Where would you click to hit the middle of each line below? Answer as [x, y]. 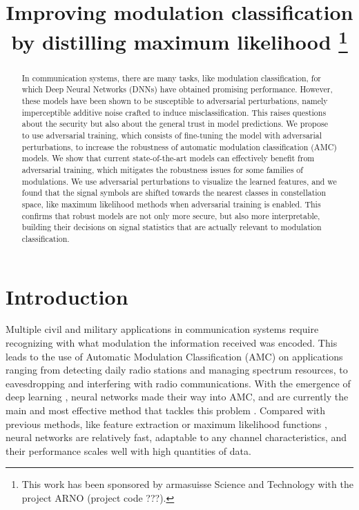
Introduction [67, 296]
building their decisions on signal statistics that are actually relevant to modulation [172, 227]
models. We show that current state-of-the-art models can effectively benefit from [168, 158]
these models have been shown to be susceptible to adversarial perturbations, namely [175, 101]
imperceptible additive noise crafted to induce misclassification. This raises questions [174, 112]
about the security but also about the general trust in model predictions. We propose [175, 124]
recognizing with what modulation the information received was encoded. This [172, 343]
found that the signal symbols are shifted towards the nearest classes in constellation [174, 193]
